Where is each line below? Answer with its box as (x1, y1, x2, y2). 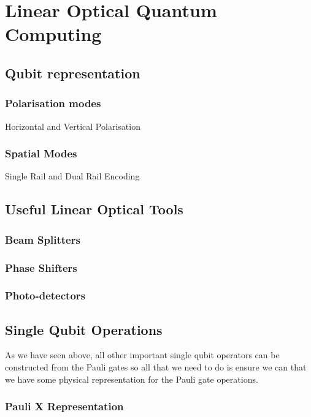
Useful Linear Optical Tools (5, 200, 183, 219)
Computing (5, 21, 102, 47)
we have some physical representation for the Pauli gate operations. (5, 372, 258, 385)
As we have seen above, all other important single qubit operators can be (5, 348, 280, 361)
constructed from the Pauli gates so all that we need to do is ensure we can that (5, 361, 307, 374)
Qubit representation (5, 63, 140, 82)
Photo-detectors (5, 288, 85, 303)
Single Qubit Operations (5, 320, 163, 339)
